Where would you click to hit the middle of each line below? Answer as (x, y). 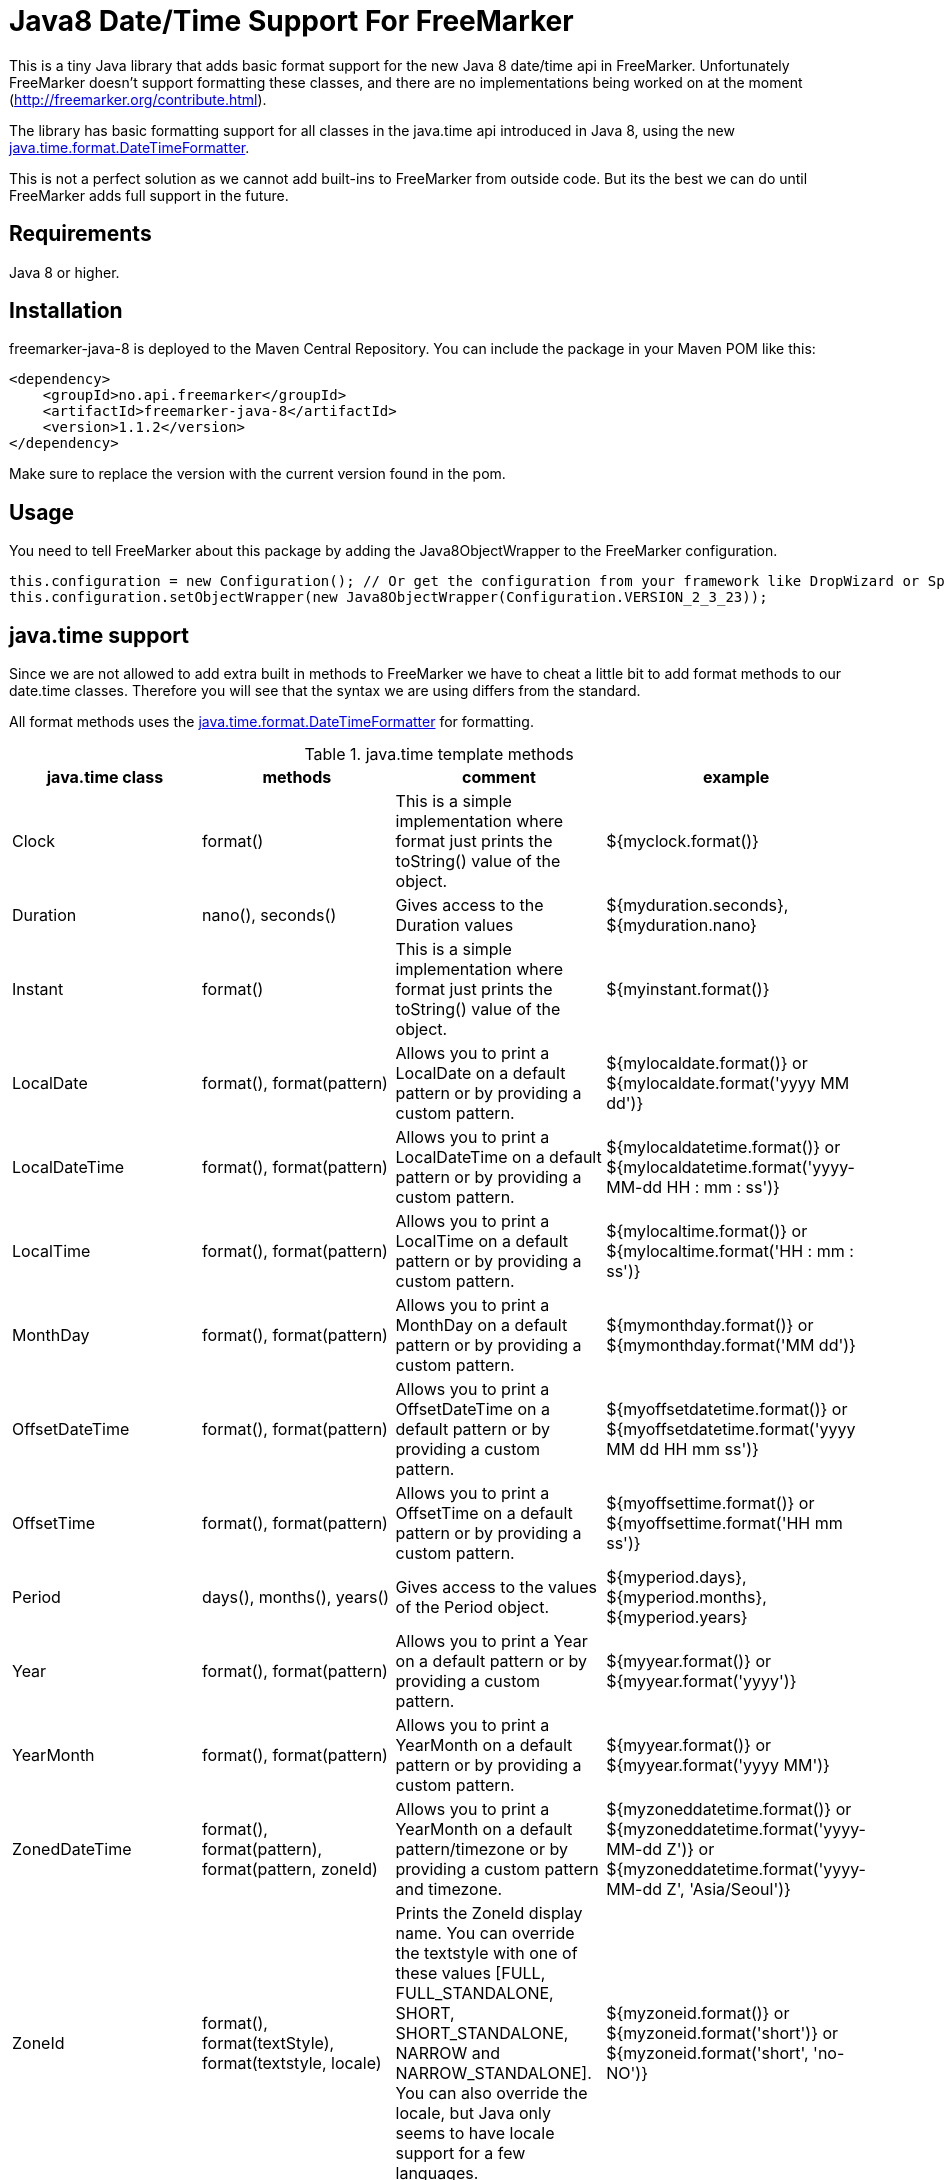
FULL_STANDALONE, (474, 1993)
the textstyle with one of (486, 1953)
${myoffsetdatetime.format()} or (727, 1409)
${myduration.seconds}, (697, 905)
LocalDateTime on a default (498, 1157)
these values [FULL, (470, 1973)
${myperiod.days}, (676, 1577)
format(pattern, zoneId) (290, 1869)
